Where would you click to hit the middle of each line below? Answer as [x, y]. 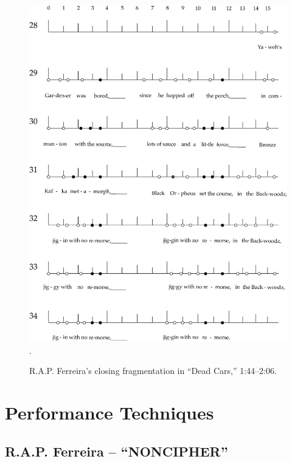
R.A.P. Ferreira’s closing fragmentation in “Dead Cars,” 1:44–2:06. [153, 371]
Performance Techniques [109, 413]
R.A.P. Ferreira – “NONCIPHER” [116, 451]
